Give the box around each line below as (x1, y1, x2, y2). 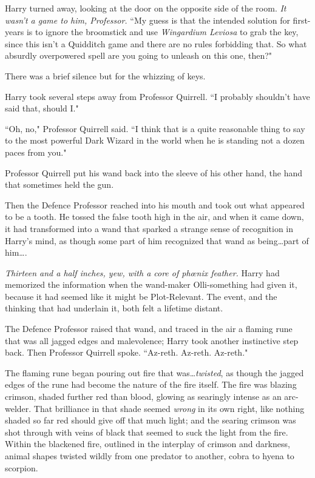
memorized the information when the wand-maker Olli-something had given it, (5, 278, 297, 291)
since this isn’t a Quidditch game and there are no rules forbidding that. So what (5, 37, 307, 50)
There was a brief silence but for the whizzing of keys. (5, 69, 206, 82)
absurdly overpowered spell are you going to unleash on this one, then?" (5, 49, 273, 62)
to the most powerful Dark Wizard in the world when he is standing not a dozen (5, 134, 305, 147)
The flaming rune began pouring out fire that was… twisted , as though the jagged (5, 366, 304, 379)
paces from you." (5, 145, 67, 158)
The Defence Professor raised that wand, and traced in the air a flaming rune (5, 322, 293, 335)
